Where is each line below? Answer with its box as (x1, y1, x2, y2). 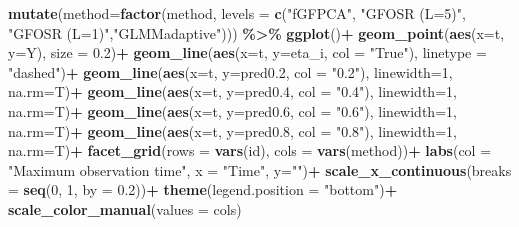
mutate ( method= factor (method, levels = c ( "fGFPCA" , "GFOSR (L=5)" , (8, 3, 466, 23)
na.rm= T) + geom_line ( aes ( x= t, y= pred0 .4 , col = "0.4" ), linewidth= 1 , (8, 81, 457, 102)
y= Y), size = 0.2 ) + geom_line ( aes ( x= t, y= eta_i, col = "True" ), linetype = (8, 42, 487, 63)
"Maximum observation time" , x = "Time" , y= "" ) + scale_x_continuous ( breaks (8, 159, 512, 180)
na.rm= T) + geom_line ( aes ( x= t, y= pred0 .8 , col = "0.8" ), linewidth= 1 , (8, 120, 457, 141)
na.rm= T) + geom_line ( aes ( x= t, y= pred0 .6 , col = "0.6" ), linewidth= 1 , (8, 100, 457, 121)
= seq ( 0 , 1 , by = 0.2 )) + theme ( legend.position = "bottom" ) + (8, 179, 398, 200)
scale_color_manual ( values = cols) (8, 198, 242, 219)
